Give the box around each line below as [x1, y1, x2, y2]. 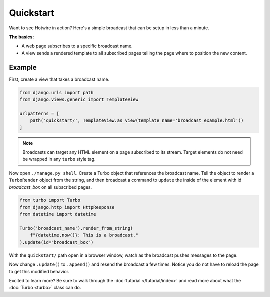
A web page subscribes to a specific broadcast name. [21, 43, 133, 49]
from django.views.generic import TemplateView [19, 97, 138, 102]
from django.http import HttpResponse [19, 204, 115, 210]
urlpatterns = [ [19, 110, 60, 116]
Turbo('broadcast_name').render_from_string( [19, 225, 133, 231]
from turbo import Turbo [19, 197, 81, 203]
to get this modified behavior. [9, 268, 70, 274]
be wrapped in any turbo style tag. [22, 156, 96, 162]
